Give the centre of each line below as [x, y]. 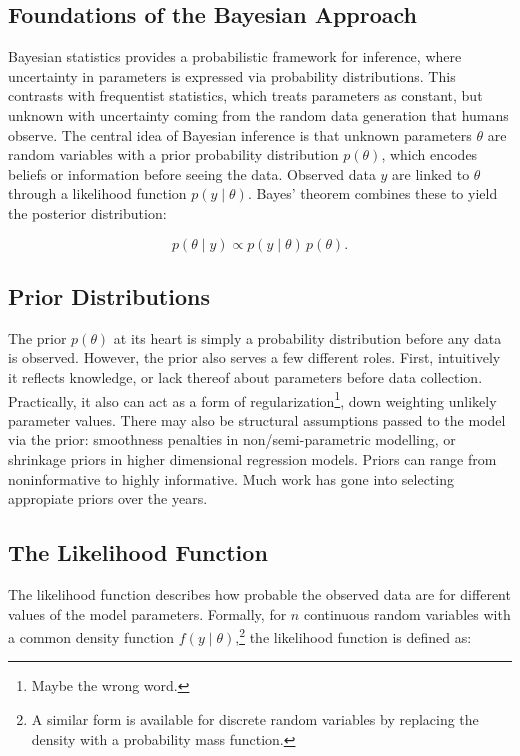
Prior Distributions [109, 295]
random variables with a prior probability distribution [173, 154]
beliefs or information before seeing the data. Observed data [192, 173]
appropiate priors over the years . [108, 498]
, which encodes [429, 154]
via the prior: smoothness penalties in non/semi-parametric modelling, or [232, 439]
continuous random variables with [407, 613]
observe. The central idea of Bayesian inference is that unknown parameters [240, 134]
